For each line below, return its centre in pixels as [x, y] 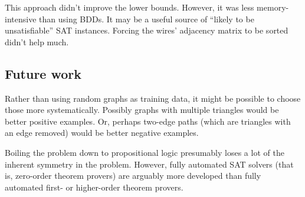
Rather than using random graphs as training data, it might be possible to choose [153, 98]
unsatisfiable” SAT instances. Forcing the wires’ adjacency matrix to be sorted [147, 30]
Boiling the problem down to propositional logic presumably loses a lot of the [145, 152]
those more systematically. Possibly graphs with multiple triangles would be [142, 110]
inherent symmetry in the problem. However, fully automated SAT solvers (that [149, 164]
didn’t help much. [37, 41]
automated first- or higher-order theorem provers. [94, 187]
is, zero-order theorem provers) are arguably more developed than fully [133, 176]
